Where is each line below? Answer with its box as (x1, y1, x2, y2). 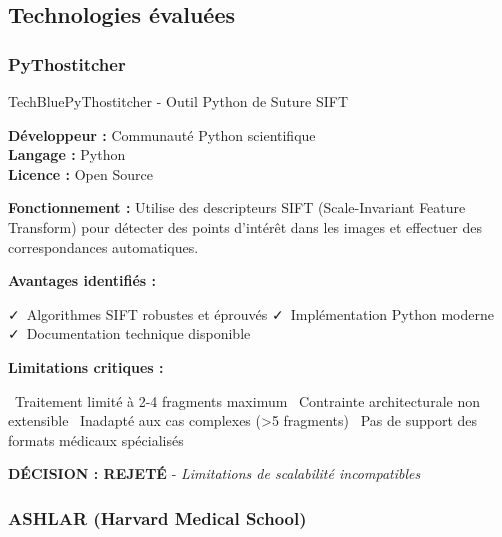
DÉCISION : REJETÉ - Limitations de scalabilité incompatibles (8, 463, 421, 484)
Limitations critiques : (8, 356, 164, 377)
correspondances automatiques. (8, 236, 199, 257)
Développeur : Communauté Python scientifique (8, 124, 316, 145)
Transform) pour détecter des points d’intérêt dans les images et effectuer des (8, 216, 482, 237)
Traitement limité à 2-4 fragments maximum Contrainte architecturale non (14, 390, 480, 411)
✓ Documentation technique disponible (8, 323, 251, 344)
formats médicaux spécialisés (8, 429, 184, 450)
